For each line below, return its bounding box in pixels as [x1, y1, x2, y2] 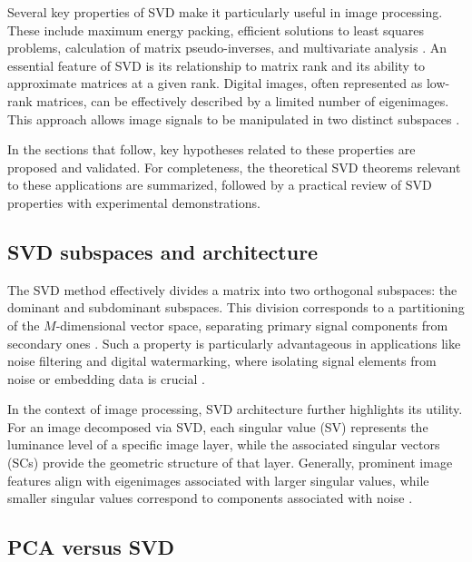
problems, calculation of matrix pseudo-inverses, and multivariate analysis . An [7, 38, 447, 57]
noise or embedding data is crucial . [7, 369, 206, 388]
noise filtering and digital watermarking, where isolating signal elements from [7, 351, 437, 370]
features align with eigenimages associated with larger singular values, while [7, 470, 429, 489]
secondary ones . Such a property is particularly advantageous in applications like [7, 333, 461, 352]
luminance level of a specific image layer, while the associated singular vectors [7, 435, 440, 454]
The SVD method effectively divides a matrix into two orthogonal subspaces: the [7, 280, 457, 299]
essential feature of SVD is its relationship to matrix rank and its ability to [7, 55, 426, 74]
